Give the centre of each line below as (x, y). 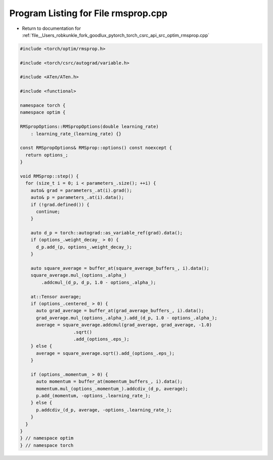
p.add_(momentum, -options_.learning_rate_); (94, 396)
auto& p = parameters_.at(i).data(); (77, 198)
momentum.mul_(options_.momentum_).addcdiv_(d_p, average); (112, 389)
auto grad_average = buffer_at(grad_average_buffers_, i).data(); (120, 311)
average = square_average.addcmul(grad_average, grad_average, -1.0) (124, 325)
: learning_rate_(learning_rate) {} (76, 134)
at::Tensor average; (56, 297)
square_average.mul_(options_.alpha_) (79, 275)
